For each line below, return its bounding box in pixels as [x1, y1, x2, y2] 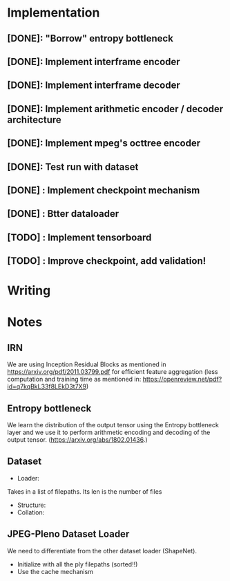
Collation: [17, 508, 45, 517]
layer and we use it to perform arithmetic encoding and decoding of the [7, 428, 211, 437]
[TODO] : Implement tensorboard [7, 231, 152, 243]
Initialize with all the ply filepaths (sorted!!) [17, 560, 138, 569]
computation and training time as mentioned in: [7, 375, 142, 384]
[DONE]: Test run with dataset [7, 161, 139, 172]
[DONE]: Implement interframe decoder [7, 80, 181, 91]
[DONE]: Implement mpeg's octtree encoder [7, 137, 201, 150]
